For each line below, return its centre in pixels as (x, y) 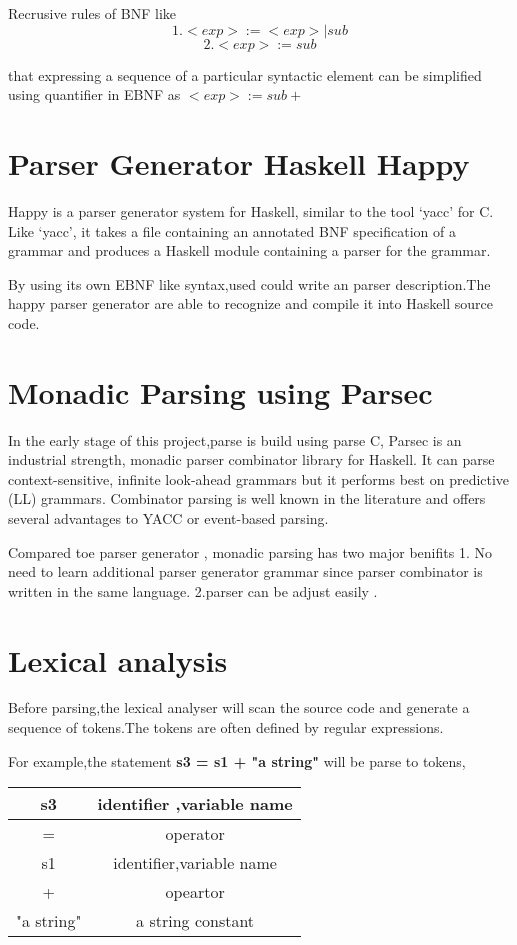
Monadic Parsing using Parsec (220, 391)
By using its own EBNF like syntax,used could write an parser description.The (249, 283)
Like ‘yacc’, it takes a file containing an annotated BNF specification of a (232, 230)
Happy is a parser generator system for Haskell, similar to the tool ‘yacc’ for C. (251, 210)
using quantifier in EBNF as (94, 94)
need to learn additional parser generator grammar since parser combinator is (245, 571)
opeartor (195, 892)
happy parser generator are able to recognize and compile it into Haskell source (251, 303)
